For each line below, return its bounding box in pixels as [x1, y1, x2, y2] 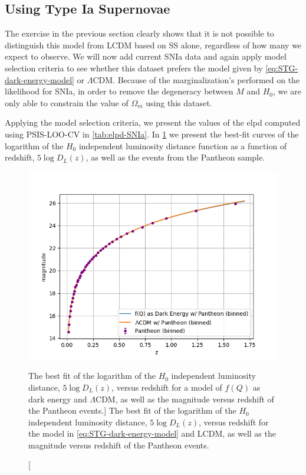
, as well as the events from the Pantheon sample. [85, 151, 265, 163]
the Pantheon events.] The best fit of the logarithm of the [28, 404, 236, 417]
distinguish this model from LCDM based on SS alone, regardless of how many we [5, 38, 302, 51]
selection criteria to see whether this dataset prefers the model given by [5, 61, 263, 74]
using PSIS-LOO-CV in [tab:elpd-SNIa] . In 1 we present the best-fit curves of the [5, 127, 299, 140]
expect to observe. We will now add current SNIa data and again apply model [5, 50, 287, 63]
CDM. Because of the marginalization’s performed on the [93, 73, 300, 86]
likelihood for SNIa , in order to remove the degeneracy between [5, 85, 233, 97]
